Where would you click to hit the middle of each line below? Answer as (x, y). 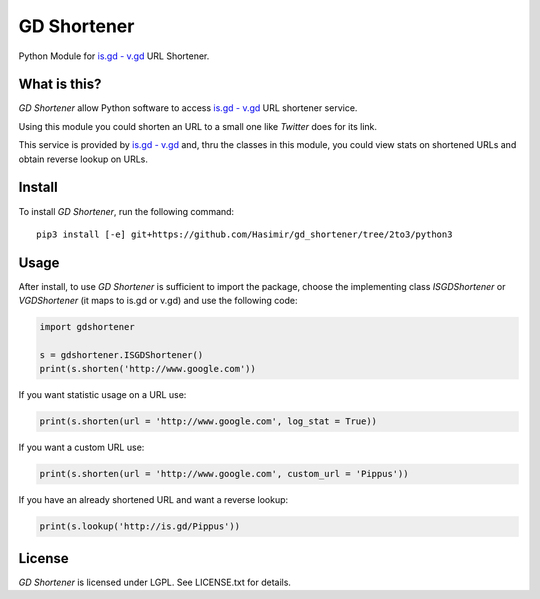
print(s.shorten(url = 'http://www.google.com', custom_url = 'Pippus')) (224, 474)
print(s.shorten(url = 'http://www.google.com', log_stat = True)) (208, 421)
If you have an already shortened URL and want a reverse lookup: (153, 500)
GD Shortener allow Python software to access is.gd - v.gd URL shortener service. (188, 108)
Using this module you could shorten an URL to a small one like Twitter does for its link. (198, 126)
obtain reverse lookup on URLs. (83, 159)
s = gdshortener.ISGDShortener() (121, 354)
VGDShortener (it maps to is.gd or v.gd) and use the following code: (158, 301)
